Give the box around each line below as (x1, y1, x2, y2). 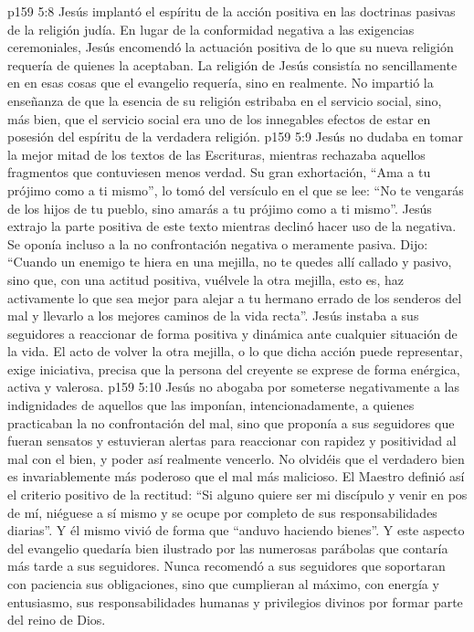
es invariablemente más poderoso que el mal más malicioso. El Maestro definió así (7, 467, 465, 486)
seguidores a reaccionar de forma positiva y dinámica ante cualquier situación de (7, 323, 458, 342)
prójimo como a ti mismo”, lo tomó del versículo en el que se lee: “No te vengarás (7, 180, 464, 199)
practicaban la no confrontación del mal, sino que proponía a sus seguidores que (7, 413, 455, 432)
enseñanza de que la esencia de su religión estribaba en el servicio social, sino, (7, 90, 442, 110)
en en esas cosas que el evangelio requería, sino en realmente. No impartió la (7, 73, 434, 92)
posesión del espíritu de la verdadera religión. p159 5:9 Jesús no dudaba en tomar (7, 127, 463, 146)
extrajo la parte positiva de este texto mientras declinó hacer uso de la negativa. (7, 216, 457, 236)
